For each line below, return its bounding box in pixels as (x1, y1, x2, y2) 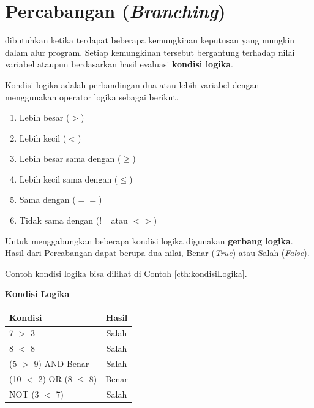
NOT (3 (9, 387, 39, 400)
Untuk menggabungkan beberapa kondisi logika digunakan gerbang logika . (5, 234, 293, 247)
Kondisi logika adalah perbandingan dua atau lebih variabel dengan (5, 78, 260, 91)
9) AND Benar (34, 357, 89, 370)
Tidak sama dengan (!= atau (19, 214, 128, 227)
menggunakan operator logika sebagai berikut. (5, 90, 179, 103)
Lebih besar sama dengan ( (19, 152, 121, 165)
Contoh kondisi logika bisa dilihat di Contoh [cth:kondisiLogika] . (5, 266, 247, 279)
